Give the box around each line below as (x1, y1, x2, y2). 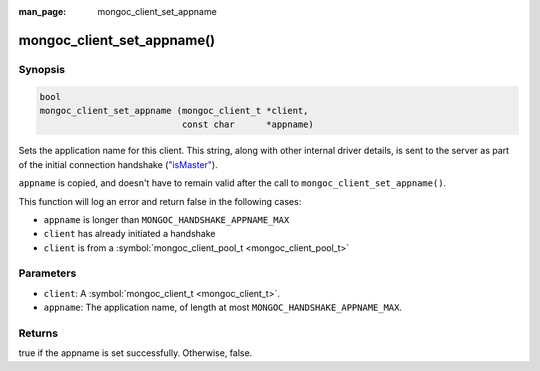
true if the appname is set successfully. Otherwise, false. (18, 347, 253, 359)
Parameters (18, 266, 77, 280)
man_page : (18, 6, 67, 17)
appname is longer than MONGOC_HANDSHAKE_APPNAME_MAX (43, 213, 290, 225)
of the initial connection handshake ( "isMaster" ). (18, 158, 219, 170)
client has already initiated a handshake (43, 228, 216, 240)
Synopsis (18, 62, 65, 76)
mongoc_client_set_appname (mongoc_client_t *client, (39, 105, 309, 116)
